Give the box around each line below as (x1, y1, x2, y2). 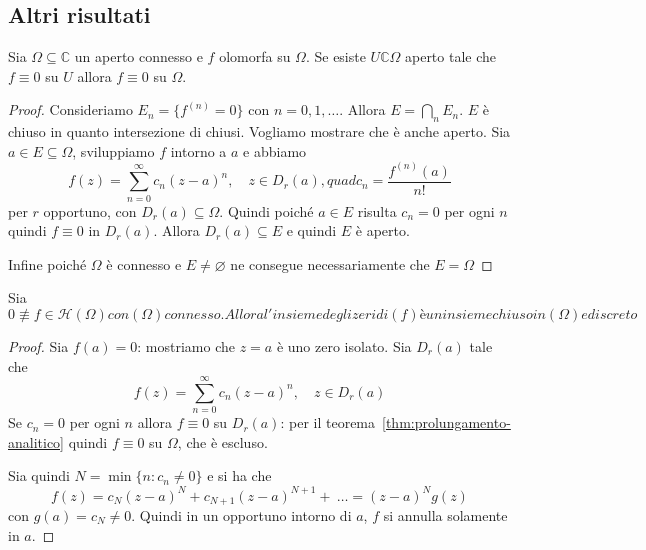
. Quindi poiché (219, 200, 314, 221)
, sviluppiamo (72, 140, 155, 161)
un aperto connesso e (74, 46, 203, 67)
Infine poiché (8, 253, 87, 274)
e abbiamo (243, 140, 307, 161)
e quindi (286, 220, 337, 241)
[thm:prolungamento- (382, 412, 511, 433)
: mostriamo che (137, 335, 236, 356)
